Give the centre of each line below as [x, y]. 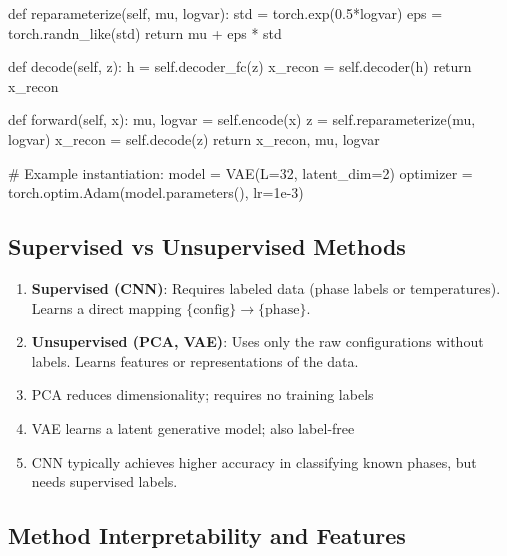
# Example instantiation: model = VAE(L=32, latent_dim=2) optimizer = [240, 172]
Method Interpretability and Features [207, 535]
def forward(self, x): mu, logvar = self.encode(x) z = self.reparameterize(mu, [242, 119]
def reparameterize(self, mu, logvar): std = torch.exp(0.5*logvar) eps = [225, 13]
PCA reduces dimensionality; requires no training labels [202, 394]
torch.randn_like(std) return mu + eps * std [145, 32]
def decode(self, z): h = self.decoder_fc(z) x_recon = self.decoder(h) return [240, 66]
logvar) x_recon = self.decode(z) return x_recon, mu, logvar [194, 138]
